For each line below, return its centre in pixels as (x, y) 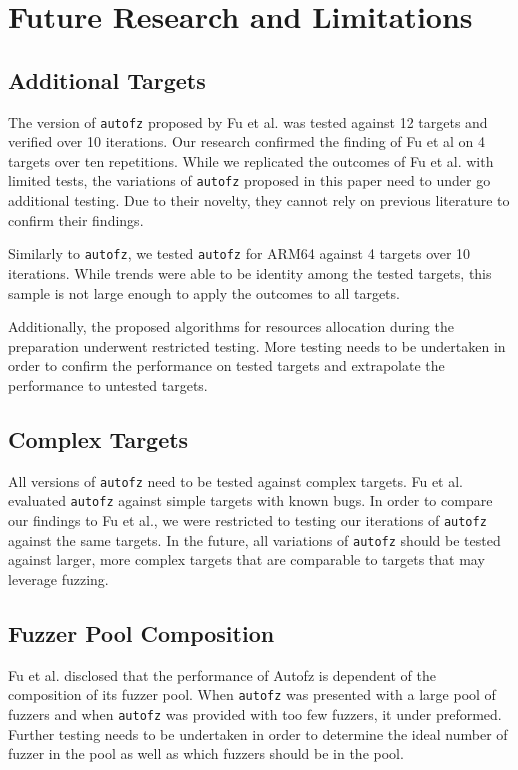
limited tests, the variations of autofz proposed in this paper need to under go (249, 180)
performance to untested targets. (108, 384)
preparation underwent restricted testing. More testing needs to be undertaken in (257, 345)
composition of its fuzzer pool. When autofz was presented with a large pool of (252, 694)
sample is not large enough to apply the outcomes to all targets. (204, 292)
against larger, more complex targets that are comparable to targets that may (246, 559)
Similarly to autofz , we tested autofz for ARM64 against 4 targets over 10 (239, 253)
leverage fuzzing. (58, 578)
